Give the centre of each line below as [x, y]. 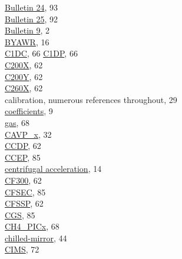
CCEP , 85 [23, 157]
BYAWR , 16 [27, 41]
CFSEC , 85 [25, 192]
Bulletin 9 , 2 [27, 30]
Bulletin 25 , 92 [32, 19]
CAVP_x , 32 [28, 134]
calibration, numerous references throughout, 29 [91, 99]
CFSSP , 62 [24, 203]
